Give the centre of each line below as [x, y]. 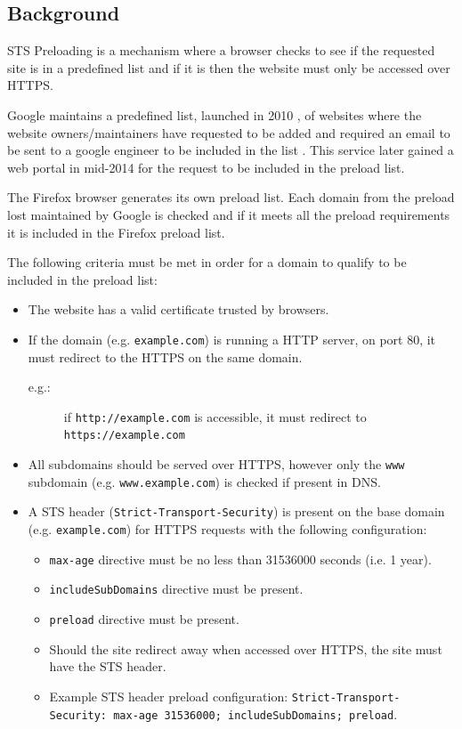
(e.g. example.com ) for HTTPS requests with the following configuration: [227, 529]
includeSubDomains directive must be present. [176, 589]
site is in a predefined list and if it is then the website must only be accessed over [229, 67]
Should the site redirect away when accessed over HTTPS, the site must [246, 648]
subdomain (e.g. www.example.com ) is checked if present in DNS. [204, 481]
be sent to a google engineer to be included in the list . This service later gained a [231, 150]
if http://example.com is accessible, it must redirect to [215, 416]
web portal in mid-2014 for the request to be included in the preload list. [206, 167]
